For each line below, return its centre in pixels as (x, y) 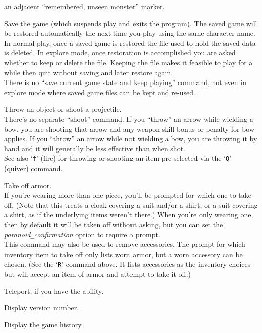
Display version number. (42, 308)
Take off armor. (28, 185)
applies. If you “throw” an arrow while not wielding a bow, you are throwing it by (131, 139)
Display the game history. (44, 324)
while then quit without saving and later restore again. (89, 72)
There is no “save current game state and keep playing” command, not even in (125, 82)
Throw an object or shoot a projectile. (63, 109)
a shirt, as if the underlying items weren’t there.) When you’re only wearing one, (129, 215)
